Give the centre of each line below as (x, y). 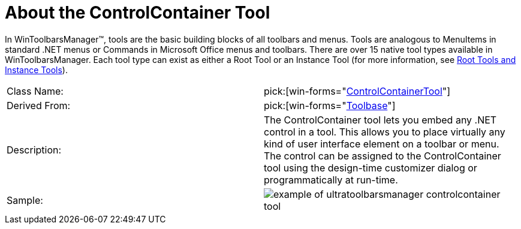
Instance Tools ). (36, 70)
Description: (34, 150)
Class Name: (35, 91)
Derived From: (39, 105)
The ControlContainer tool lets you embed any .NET (380, 120)
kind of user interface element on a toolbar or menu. (382, 144)
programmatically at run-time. (331, 180)
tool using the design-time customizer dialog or (371, 168)
